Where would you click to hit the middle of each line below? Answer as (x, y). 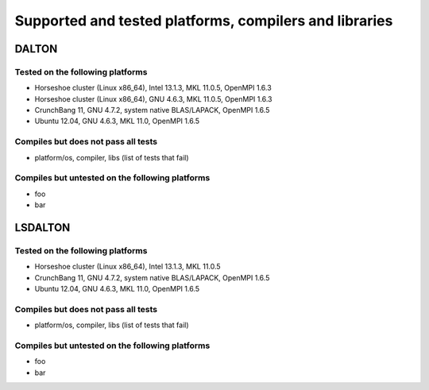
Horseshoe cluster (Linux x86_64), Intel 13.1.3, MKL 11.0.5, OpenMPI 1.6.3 (153, 88)
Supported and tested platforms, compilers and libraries (204, 21)
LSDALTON (43, 228)
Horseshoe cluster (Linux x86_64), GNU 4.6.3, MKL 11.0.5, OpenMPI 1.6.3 (153, 98)
